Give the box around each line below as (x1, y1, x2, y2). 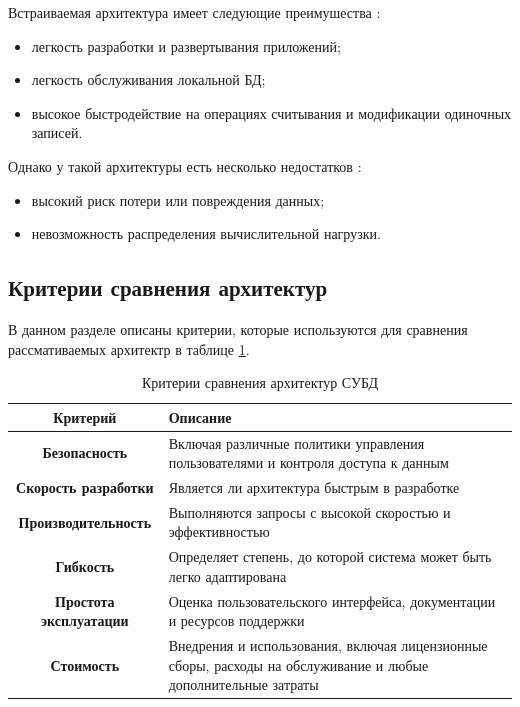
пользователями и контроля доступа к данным (168, 452, 449, 473)
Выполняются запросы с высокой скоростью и (168, 501, 451, 522)
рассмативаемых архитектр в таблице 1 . (8, 338, 250, 359)
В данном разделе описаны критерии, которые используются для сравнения (8, 318, 468, 339)
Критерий (53, 406, 117, 427)
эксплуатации (41, 610, 129, 631)
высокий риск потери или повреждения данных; (31, 189, 325, 210)
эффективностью (168, 521, 270, 542)
